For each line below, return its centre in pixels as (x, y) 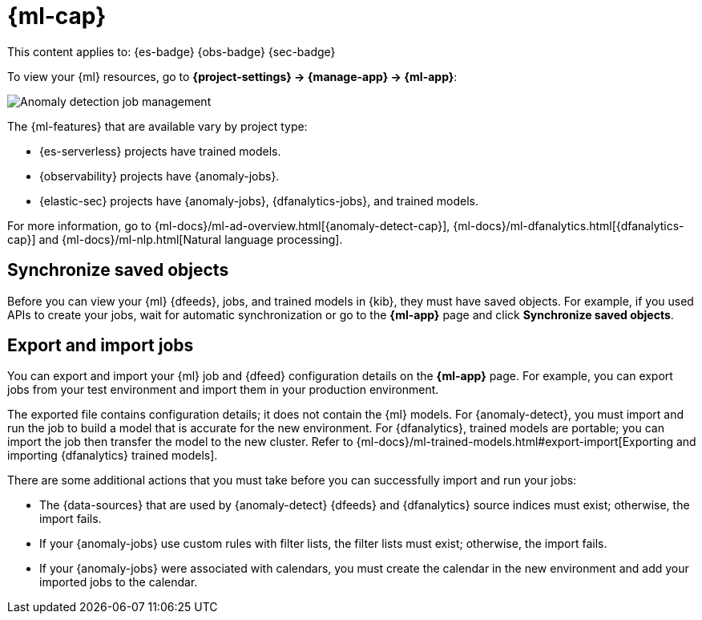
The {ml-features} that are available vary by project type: (157, 126)
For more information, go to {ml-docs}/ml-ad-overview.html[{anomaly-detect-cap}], (229, 225)
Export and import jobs (101, 346)
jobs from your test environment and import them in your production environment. (223, 390)
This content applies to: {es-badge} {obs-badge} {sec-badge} (171, 51)
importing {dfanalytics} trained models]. (113, 456)
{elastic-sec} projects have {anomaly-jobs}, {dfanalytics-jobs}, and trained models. (259, 201)
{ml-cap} (57, 16)
